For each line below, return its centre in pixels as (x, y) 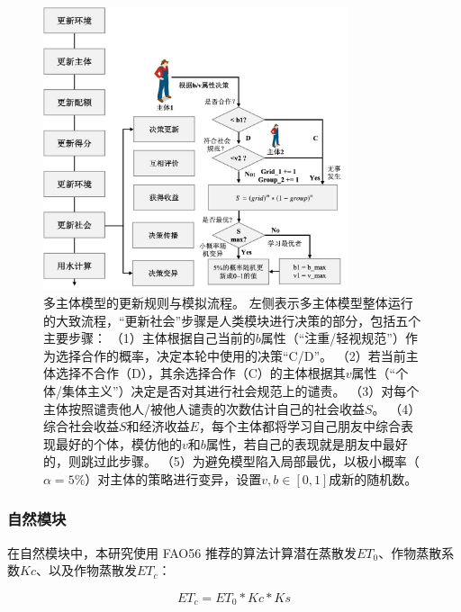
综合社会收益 (81, 426)
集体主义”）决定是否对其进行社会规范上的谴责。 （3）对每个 (240, 390)
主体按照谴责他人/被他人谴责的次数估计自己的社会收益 (204, 408)
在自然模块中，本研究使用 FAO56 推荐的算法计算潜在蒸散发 (182, 552)
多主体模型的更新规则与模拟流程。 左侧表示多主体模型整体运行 (228, 302)
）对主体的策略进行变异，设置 (173, 478)
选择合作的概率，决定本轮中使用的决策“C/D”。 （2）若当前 (230, 355)
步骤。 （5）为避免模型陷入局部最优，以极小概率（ (269, 461)
